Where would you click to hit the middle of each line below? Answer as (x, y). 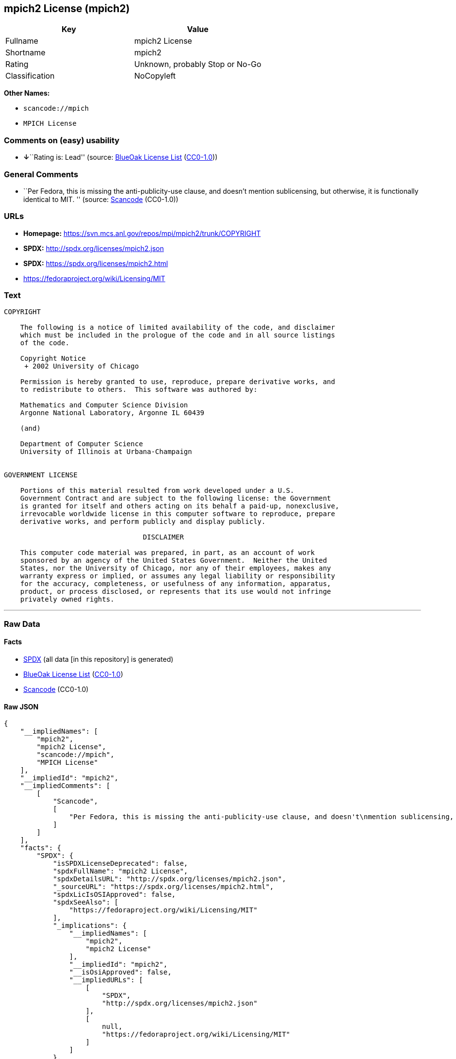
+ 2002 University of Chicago (82, 366)
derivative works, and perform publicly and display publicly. (143, 522)
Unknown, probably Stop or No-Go (198, 64)
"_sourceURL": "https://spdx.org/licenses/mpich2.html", (163, 887)
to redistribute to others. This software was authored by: (139, 390)
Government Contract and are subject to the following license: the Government (176, 498)
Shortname (25, 53)
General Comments (41, 174)
